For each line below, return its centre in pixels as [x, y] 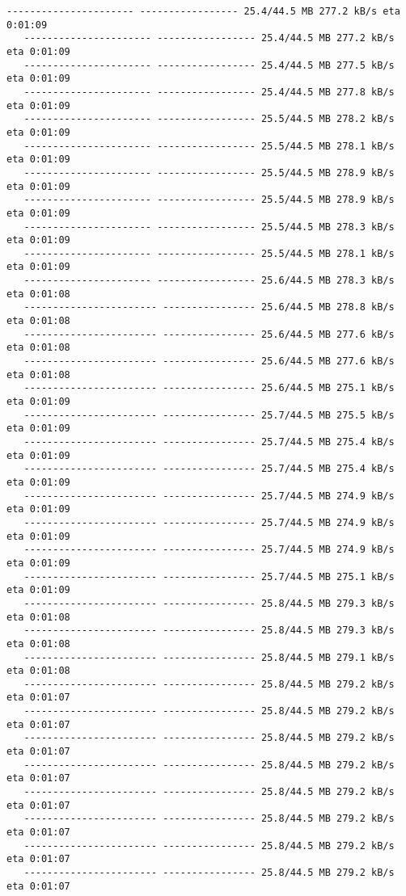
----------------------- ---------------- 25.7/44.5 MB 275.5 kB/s [209, 415]
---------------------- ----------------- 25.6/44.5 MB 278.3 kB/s [209, 281]
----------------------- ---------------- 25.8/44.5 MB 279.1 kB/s [209, 657]
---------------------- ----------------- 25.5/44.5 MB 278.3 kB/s [209, 227]
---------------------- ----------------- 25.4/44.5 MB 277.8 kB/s [209, 92]
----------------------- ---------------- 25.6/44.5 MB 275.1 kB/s [209, 388]
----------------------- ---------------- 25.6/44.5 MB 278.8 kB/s [209, 307]
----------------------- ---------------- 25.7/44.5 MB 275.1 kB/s [209, 576]
